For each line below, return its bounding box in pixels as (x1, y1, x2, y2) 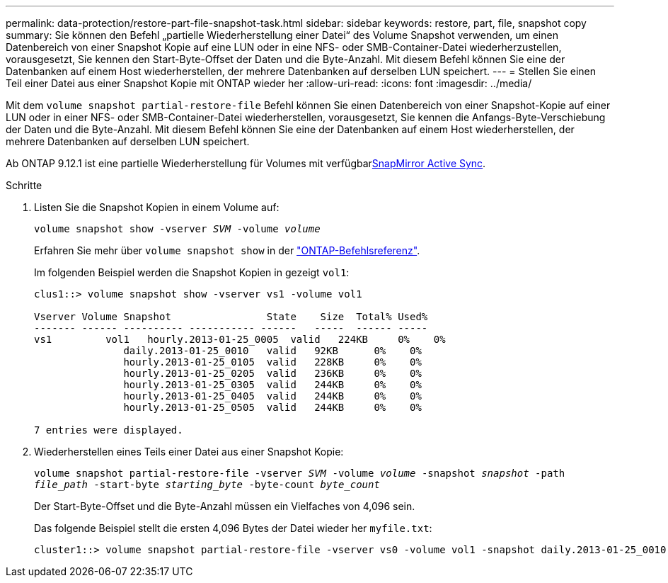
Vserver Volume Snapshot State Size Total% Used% (34, 311, 428, 322)
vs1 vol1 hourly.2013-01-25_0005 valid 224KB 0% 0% (34, 334, 446, 345)
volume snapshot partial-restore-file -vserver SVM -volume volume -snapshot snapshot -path (34, 468, 565, 479)
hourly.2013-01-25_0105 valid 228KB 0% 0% (123, 356, 422, 368)
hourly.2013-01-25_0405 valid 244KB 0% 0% (123, 390, 422, 402)
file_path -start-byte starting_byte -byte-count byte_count (34, 479, 380, 490)
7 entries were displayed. (34, 424, 183, 436)
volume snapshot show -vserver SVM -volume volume (34, 223, 321, 234)
